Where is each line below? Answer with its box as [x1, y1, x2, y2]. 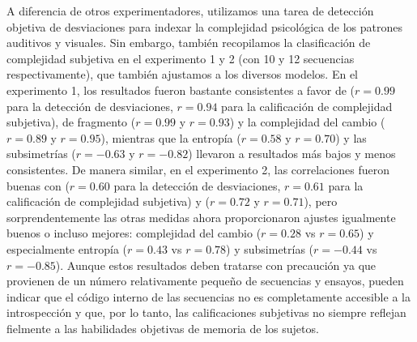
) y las [335, 129, 367, 146]
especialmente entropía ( [6, 240, 128, 257]
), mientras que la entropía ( [100, 129, 241, 146]
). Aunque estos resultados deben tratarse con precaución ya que [55, 256, 377, 273]
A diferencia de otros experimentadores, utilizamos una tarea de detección [6, 2, 374, 19]
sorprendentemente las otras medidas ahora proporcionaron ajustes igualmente [6, 208, 396, 225]
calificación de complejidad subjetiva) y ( [6, 193, 210, 210]
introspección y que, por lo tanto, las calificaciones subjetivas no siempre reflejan [6, 304, 406, 321]
